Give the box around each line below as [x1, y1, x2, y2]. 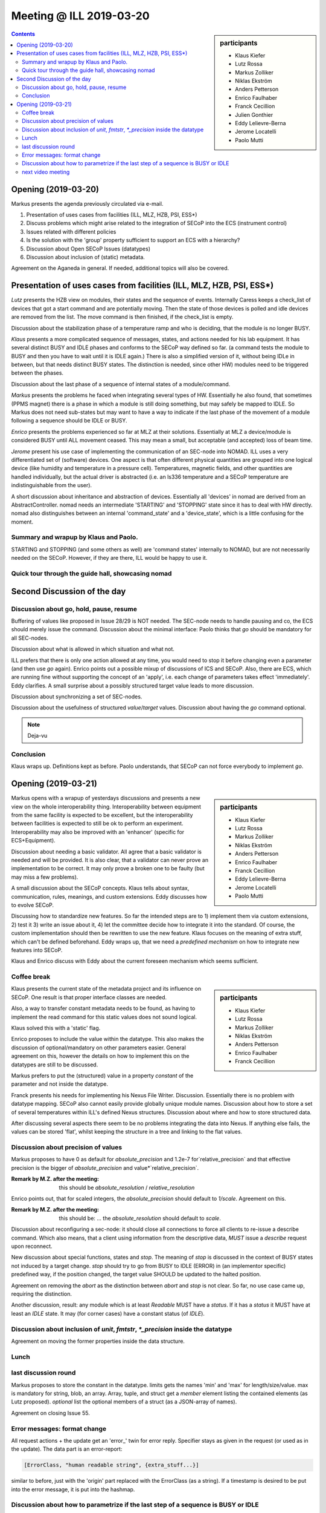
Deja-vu [27, 732, 48, 740]
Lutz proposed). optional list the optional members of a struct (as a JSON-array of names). [11, 1398, 237, 1405]
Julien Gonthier [235, 111, 273, 118]
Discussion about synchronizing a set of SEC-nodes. [11, 693, 142, 700]
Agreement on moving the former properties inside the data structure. [11, 1337, 185, 1345]
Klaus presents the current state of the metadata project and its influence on [11, 985, 202, 993]
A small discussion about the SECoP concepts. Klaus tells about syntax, [11, 884, 190, 892]
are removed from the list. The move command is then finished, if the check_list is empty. [11, 313, 234, 321]
